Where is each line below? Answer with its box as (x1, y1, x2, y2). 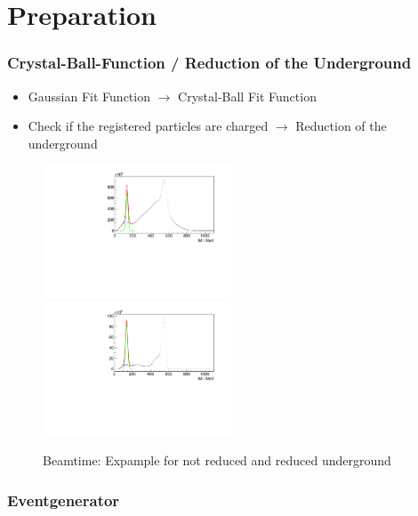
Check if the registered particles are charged (28, 117, 269, 135)
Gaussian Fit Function (28, 86, 150, 105)
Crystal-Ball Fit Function (178, 86, 317, 105)
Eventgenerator (7, 488, 120, 511)
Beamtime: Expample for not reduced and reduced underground (43, 451, 391, 470)
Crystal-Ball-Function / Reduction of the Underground (7, 52, 412, 74)
